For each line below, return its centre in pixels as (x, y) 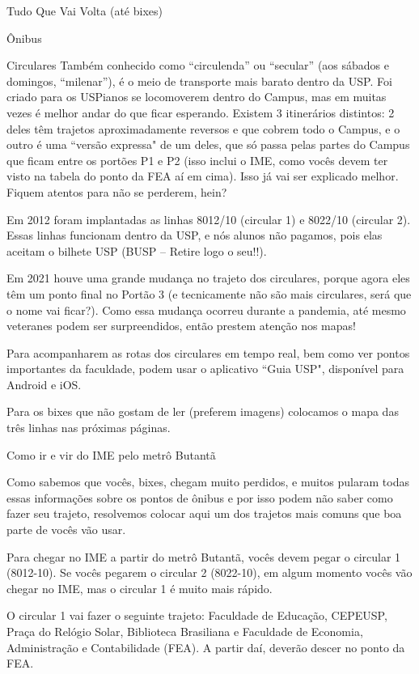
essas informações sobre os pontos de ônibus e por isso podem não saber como (200, 497)
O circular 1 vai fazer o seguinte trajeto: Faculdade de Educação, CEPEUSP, (197, 615)
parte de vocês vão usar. (66, 530)
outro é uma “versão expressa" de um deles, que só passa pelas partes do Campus (208, 144)
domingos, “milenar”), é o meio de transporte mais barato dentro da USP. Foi (199, 81)
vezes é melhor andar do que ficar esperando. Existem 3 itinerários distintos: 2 (201, 112)
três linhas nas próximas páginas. (89, 428)
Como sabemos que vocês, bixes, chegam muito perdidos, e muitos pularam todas (208, 482)
